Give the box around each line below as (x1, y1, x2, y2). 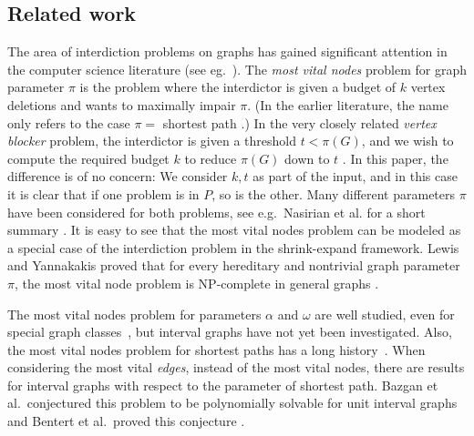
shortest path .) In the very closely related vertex (162, 113, 437, 132)
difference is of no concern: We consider (7, 167, 228, 186)
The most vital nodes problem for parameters (7, 304, 262, 323)
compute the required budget (7, 148, 170, 167)
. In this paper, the (342, 148, 448, 167)
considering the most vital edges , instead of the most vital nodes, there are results (7, 358, 465, 377)
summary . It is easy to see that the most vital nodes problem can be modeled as (7, 220, 461, 239)
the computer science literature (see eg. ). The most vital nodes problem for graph (7, 59, 467, 78)
